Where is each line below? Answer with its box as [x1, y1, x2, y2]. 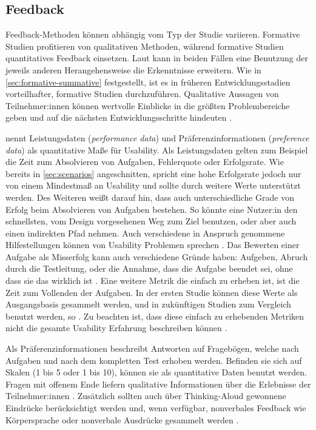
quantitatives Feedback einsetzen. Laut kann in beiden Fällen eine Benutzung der [5, 52, 308, 64]
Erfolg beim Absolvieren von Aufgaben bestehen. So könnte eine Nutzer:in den [5, 203, 298, 215]
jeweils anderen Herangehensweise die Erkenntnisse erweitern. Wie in [5, 63, 261, 76]
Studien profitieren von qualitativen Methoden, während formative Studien [5, 39, 284, 52]
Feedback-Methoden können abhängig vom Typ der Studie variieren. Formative [5, 28, 300, 41]
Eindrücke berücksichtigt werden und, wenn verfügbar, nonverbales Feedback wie [5, 401, 306, 414]
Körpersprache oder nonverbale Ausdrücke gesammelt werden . [5, 413, 239, 426]
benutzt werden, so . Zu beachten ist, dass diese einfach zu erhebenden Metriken [5, 309, 304, 322]
